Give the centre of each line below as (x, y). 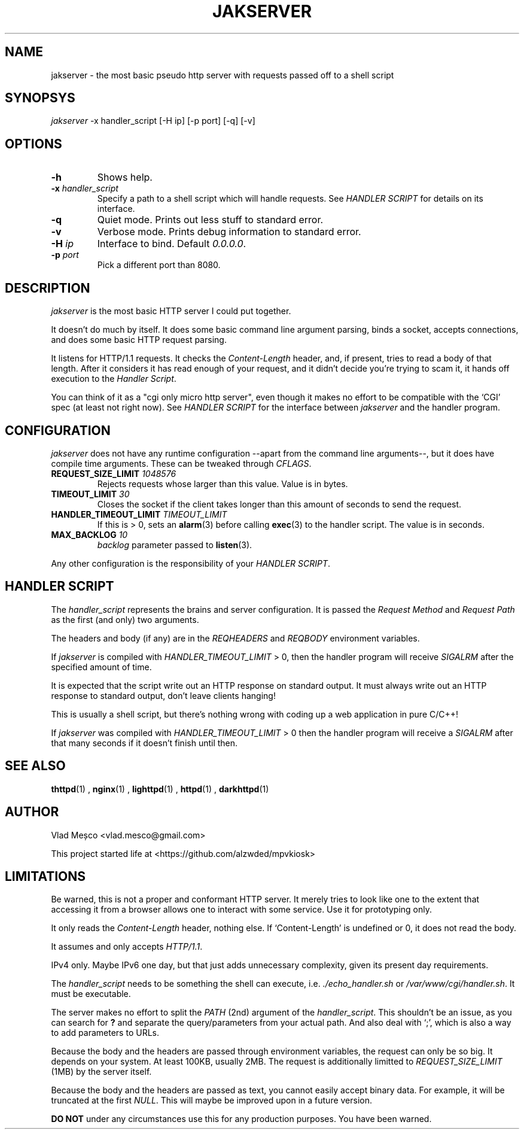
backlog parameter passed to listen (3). (175, 545)
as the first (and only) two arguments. (125, 619)
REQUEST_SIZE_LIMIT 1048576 (114, 473)
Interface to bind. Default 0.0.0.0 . (172, 244)
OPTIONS (33, 144)
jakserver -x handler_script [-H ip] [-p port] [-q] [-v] (153, 121)
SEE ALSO (35, 766)
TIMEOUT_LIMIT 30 (90, 494)
